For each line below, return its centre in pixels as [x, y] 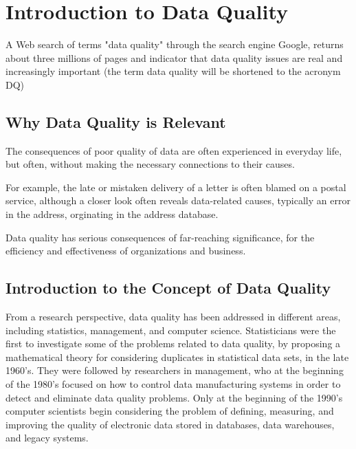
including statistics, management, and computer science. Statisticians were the [171, 330]
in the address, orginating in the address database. [112, 214]
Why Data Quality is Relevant [116, 121]
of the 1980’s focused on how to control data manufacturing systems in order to [173, 384]
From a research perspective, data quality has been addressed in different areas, [173, 317]
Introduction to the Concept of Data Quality [168, 288]
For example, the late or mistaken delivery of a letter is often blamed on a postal [176, 187]
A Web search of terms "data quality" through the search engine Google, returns [175, 44]
